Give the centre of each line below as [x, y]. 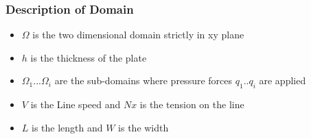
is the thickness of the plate [89, 57]
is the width [143, 127]
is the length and [67, 127]
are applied [283, 80]
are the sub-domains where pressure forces [143, 80]
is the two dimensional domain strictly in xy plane [138, 35]
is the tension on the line [192, 104]
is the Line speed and [76, 104]
